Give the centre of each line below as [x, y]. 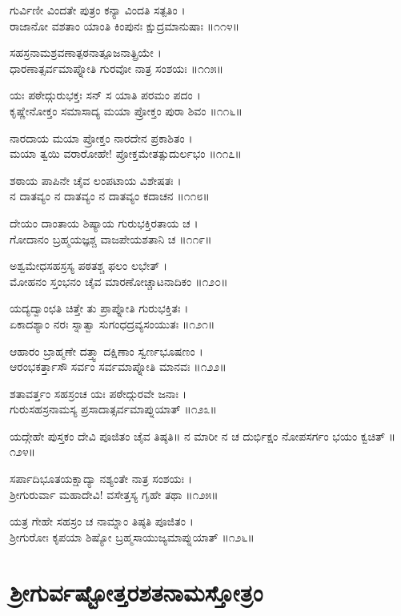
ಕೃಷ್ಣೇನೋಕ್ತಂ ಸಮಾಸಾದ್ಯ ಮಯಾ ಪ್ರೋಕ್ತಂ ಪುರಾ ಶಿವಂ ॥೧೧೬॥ [126, 110]
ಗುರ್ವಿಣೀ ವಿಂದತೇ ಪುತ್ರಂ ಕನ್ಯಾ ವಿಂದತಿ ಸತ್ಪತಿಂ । [98, 10]
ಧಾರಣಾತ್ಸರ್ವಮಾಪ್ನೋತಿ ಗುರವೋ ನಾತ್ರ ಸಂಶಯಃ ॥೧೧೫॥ [117, 68]
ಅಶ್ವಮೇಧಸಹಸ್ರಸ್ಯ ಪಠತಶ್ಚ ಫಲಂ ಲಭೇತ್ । [89, 266]
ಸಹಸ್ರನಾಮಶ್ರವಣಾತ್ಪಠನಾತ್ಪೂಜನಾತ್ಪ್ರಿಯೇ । [86, 52]
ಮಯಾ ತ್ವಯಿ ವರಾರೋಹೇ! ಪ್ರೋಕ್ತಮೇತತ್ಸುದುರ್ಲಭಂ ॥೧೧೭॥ [126, 153]
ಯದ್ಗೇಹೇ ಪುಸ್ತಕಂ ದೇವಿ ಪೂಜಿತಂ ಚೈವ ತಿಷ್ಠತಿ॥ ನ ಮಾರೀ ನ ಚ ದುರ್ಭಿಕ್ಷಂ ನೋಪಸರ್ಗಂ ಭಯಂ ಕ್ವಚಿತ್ [197, 435]
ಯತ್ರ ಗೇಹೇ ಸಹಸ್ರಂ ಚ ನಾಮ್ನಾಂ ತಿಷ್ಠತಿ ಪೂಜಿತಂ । [102, 521]
